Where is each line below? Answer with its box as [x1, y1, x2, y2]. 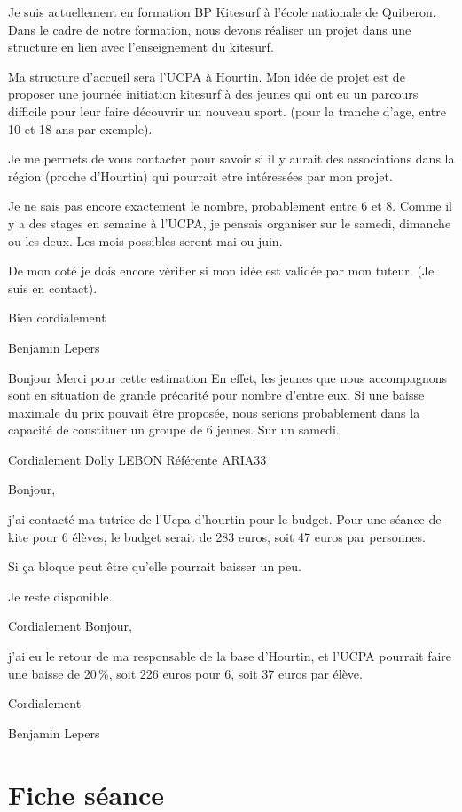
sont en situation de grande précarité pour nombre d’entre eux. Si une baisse [8, 386, 425, 404]
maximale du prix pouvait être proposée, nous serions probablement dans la [8, 402, 420, 421]
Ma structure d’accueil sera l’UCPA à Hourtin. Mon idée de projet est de [8, 67, 405, 85]
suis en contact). [8, 278, 98, 297]
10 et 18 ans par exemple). [8, 119, 153, 138]
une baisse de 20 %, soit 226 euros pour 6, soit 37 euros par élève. [8, 664, 363, 682]
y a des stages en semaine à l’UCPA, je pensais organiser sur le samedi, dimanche [8, 213, 451, 232]
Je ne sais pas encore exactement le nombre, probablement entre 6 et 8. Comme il [8, 196, 452, 215]
